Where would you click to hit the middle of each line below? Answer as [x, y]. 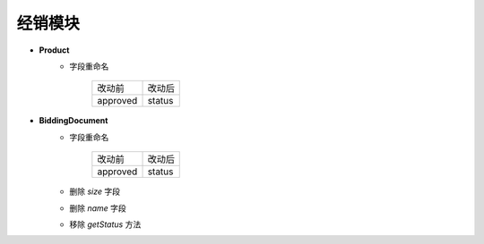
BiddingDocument [73, 121]
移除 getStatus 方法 [105, 224]
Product [54, 50]
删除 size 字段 [95, 191]
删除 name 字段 [98, 208]
